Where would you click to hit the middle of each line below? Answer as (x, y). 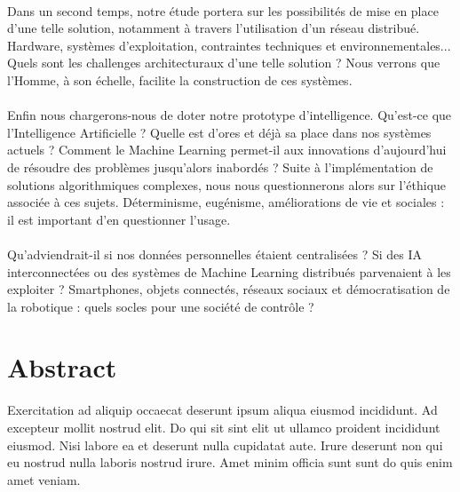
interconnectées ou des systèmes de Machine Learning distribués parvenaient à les (229, 271)
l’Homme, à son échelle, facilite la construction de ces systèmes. (180, 79)
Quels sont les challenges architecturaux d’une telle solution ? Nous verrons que (224, 63)
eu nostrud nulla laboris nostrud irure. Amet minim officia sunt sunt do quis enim (230, 462)
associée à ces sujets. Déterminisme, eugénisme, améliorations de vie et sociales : (226, 202)
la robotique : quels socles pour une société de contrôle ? (161, 306)
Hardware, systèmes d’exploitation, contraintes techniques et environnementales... (229, 45)
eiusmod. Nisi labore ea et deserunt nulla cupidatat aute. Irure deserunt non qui (225, 444)
